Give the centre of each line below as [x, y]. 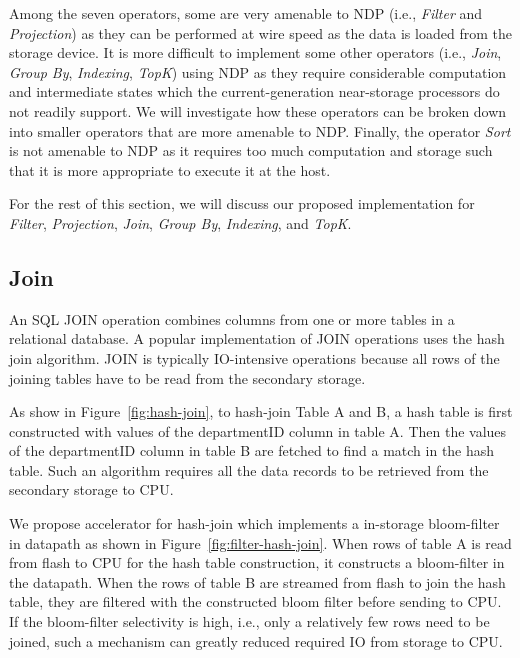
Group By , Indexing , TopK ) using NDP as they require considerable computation [258, 71]
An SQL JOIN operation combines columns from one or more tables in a [232, 318]
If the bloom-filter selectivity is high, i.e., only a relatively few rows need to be [249, 621]
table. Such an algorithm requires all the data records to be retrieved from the [249, 469]
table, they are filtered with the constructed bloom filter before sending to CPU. [255, 601]
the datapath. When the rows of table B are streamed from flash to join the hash [257, 581]
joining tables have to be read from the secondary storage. [187, 377]
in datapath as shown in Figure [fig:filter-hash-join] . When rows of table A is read [260, 542]
